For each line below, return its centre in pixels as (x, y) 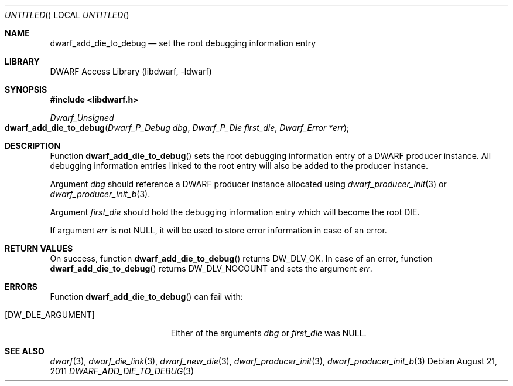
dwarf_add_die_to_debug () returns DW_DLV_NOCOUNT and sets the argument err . (211, 268)
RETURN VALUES (39, 248)
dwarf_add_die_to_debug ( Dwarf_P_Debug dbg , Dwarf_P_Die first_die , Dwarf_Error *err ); (177, 128)
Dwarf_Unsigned (82, 118)
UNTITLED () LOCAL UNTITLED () (67, 15)
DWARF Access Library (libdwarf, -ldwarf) (131, 71)
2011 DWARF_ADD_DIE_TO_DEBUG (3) (122, 371)
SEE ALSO (25, 351)
